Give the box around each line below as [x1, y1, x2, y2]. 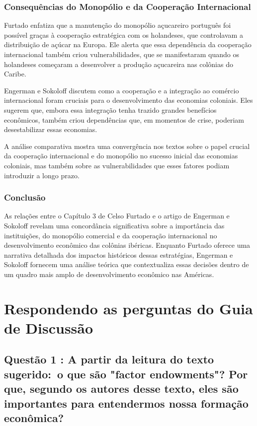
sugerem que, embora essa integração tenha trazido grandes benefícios [4, 104, 217, 115]
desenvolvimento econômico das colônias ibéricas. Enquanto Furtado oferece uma [4, 240, 251, 250]
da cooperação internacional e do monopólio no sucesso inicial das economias [4, 150, 238, 161]
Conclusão [4, 191, 46, 204]
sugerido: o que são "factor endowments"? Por [4, 366, 248, 381]
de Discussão [4, 317, 93, 338]
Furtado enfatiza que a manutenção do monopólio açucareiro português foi [4, 20, 231, 30]
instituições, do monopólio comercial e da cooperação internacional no [4, 230, 217, 240]
